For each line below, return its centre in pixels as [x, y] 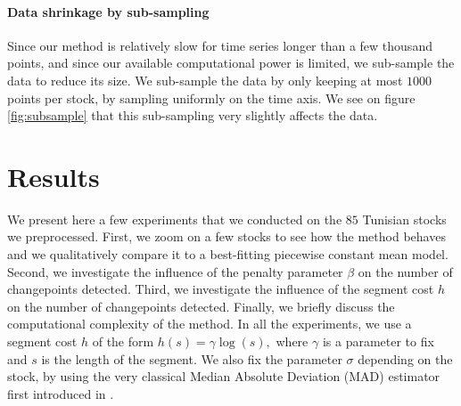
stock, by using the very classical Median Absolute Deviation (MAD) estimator [224, 376]
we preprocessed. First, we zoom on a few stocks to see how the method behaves [226, 236]
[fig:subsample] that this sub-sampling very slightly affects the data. [193, 115]
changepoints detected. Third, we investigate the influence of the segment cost [221, 289]
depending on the [405, 358]
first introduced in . [61, 393]
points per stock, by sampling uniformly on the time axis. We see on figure [211, 97]
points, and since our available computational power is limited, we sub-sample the [231, 63]
